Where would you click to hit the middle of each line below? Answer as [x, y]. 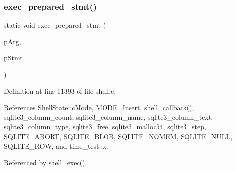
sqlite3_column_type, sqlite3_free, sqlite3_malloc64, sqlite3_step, [105, 127]
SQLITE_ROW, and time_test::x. [56, 146]
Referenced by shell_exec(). [46, 162]
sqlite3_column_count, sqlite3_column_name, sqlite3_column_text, [109, 117]
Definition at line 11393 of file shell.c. [60, 91]
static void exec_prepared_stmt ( [55, 25]
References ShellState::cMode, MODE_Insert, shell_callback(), [99, 107]
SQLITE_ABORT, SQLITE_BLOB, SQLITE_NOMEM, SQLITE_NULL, [118, 136]
